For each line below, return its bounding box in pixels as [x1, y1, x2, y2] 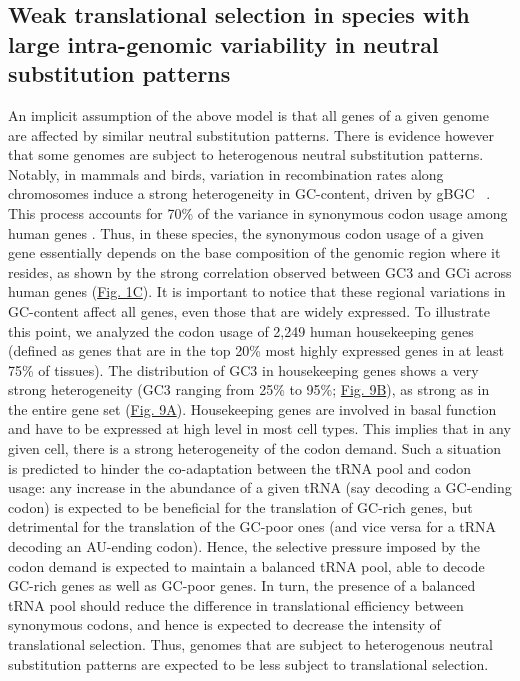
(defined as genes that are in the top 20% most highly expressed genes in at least [8, 340, 505, 361]
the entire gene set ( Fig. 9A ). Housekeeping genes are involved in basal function [8, 398, 497, 419]
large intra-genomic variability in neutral [8, 28, 439, 59]
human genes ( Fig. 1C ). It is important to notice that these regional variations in [8, 281, 506, 302]
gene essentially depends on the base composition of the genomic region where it [8, 242, 501, 263]
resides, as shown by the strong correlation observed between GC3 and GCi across [8, 261, 512, 282]
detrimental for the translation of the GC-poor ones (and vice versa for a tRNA [8, 516, 497, 537]
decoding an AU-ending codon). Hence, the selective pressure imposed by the [8, 536, 481, 557]
